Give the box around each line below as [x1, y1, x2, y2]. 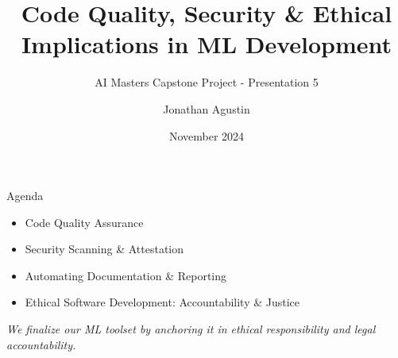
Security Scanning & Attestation [25, 241, 184, 257]
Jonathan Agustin [163, 100, 250, 117]
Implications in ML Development [21, 28, 392, 60]
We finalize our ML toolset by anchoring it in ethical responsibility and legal [6, 321, 376, 337]
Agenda [6, 187, 44, 204]
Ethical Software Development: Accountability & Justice [25, 294, 300, 310]
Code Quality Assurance [25, 214, 144, 230]
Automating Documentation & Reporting [25, 267, 227, 283]
